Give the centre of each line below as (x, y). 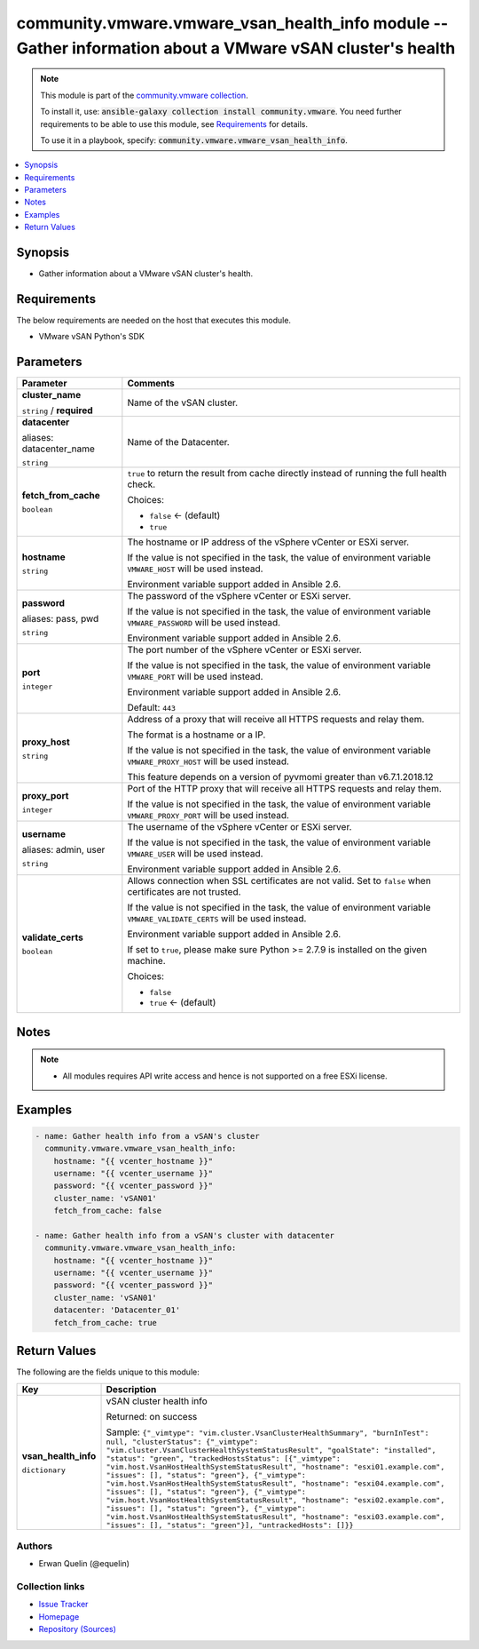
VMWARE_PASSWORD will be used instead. (204, 623)
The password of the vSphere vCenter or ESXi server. (239, 596)
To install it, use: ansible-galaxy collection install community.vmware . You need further (221, 112)
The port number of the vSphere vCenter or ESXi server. (245, 650)
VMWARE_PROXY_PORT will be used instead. (208, 816)
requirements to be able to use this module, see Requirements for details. (174, 123)
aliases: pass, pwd (60, 618)
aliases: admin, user (63, 849)
